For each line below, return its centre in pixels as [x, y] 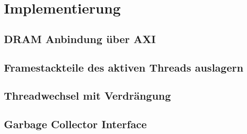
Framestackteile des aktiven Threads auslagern [124, 67]
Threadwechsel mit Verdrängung [88, 96]
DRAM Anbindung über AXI [80, 38]
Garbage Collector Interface [75, 124]
